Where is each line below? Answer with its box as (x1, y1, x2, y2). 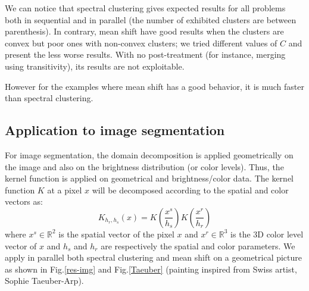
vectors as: (5, 195, 43, 208)
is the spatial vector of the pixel (58, 227, 174, 240)
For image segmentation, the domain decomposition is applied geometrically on (5, 148, 294, 161)
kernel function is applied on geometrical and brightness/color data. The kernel (5, 172, 294, 184)
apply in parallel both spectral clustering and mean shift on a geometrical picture (5, 251, 302, 264)
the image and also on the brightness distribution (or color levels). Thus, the (5, 160, 284, 173)
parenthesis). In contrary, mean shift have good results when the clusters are (5, 25, 284, 37)
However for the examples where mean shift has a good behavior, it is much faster (5, 80, 304, 92)
